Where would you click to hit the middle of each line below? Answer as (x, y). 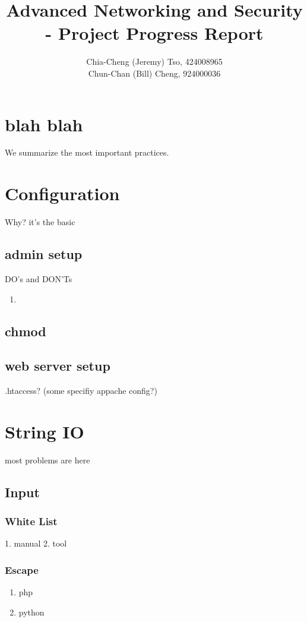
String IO (45, 431)
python (31, 612)
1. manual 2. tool (36, 543)
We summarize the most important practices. (87, 152)
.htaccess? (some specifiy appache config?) (81, 391)
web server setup (58, 366)
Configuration (62, 193)
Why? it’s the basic (40, 222)
